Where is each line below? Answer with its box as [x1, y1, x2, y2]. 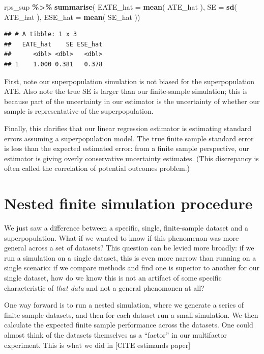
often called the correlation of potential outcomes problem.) [4, 163, 190, 173]
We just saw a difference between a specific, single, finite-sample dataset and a [4, 222, 248, 233]
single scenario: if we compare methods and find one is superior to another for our [4, 262, 259, 273]
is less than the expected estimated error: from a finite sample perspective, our [4, 143, 249, 154]
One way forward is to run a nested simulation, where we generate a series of [4, 299, 244, 310]
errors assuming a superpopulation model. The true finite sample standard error [4, 133, 254, 143]
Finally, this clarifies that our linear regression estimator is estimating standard [4, 122, 252, 133]
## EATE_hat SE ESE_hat [4, 40, 103, 48]
